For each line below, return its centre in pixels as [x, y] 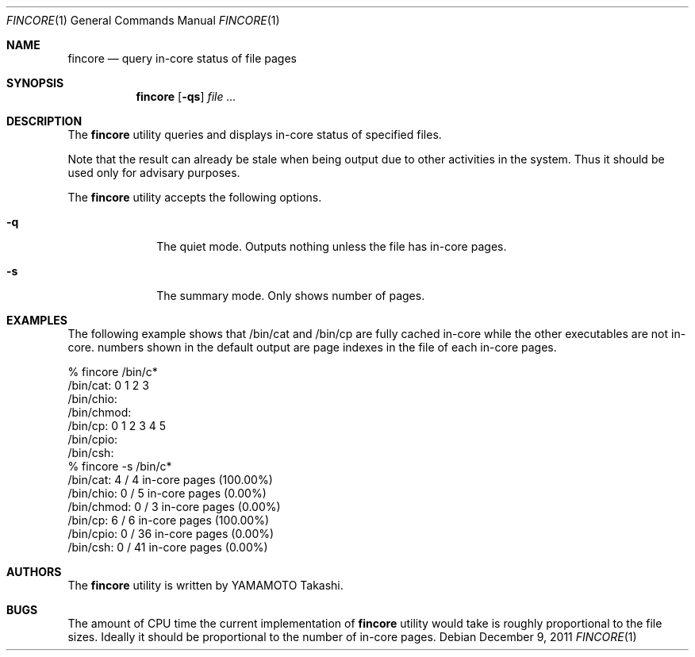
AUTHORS [34, 572]
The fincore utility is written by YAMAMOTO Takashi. [205, 585]
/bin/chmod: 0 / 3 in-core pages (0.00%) [174, 507]
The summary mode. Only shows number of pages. [291, 296]
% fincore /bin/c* [113, 372]
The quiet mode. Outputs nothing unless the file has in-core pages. [332, 246]
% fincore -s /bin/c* [120, 466]
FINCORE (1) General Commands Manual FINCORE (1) [143, 20]
